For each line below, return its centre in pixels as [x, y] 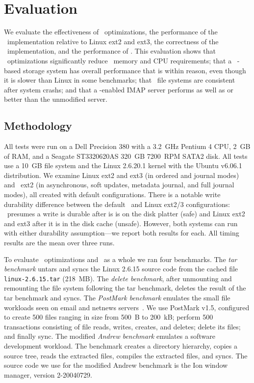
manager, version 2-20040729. [48, 374]
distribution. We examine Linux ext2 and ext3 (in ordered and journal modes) [122, 175]
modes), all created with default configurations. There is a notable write [112, 194]
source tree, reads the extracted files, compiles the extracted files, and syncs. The [126, 355]
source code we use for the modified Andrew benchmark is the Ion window [116, 365]
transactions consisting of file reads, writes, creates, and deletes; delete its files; [122, 326]
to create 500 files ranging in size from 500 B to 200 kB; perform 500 [109, 317]
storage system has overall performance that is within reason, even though [134, 70]
